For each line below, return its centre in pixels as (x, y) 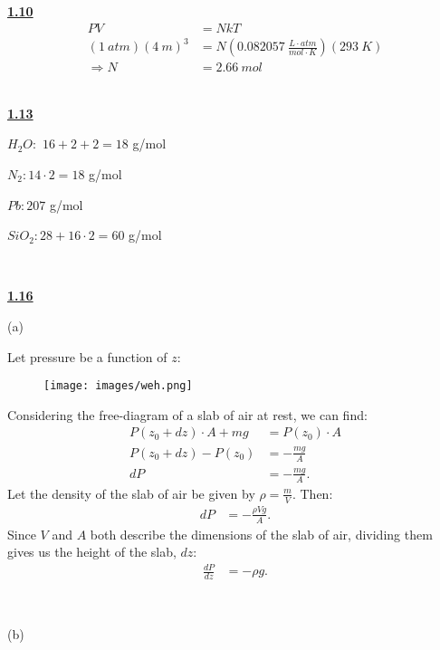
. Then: (312, 493)
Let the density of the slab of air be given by (131, 493)
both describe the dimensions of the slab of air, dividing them (261, 534)
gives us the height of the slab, (92, 552)
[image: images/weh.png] (118, 386)
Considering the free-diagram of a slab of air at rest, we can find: (187, 414)
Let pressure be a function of (87, 356)
